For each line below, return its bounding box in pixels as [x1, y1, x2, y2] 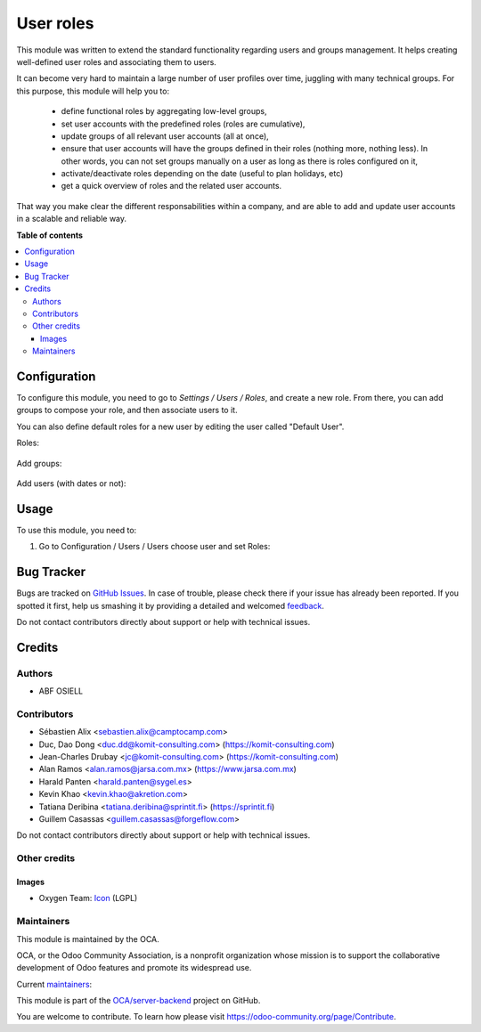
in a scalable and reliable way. [16, 214, 127, 224]
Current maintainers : [16, 979, 93, 989]
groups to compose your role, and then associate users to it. [16, 405, 238, 416]
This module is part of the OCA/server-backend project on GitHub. [16, 995, 261, 1006]
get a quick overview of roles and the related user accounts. [61, 181, 282, 191]
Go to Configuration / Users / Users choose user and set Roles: [38, 541, 271, 552]
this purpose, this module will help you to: [16, 85, 169, 96]
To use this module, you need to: [16, 524, 137, 535]
